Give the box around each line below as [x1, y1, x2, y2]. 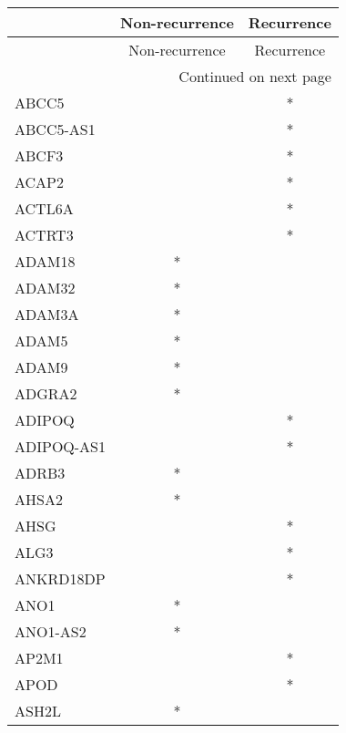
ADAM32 [15, 277, 76, 298]
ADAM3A [15, 304, 79, 325]
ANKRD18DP [15, 568, 106, 589]
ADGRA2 [15, 383, 77, 404]
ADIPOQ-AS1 [15, 436, 107, 457]
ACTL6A [15, 198, 74, 219]
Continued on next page [178, 66, 331, 87]
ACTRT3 [15, 224, 74, 245]
